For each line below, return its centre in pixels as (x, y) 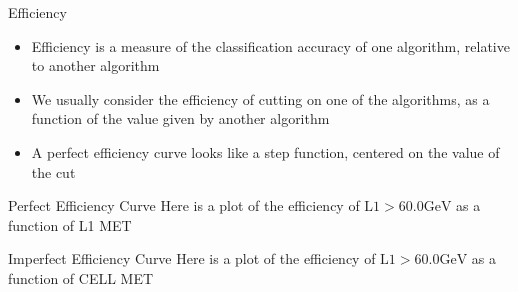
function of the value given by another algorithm (180, 118)
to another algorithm (95, 65)
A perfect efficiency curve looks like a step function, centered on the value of (265, 151)
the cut (53, 171)
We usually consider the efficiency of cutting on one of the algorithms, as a (260, 98)
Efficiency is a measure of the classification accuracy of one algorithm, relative (270, 45)
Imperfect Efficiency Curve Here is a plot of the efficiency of (192, 258)
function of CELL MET (81, 277)
